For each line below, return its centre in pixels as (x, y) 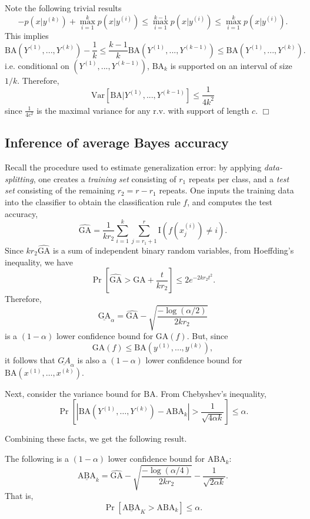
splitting (19, 178)
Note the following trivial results (63, 8)
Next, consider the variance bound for (73, 393)
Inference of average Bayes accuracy (117, 142)
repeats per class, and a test (239, 178)
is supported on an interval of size (231, 65)
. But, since (207, 336)
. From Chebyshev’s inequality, (211, 393)
